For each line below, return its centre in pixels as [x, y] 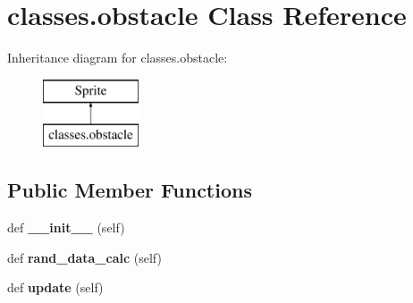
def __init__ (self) [66, 227]
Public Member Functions [130, 190]
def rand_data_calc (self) [84, 257]
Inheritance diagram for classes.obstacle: [118, 58]
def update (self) [55, 287]
